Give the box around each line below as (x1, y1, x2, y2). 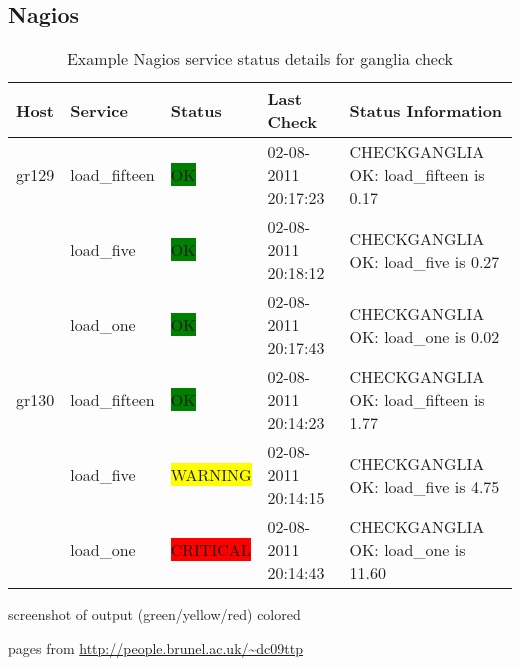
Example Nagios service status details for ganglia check (66, 47, 454, 71)
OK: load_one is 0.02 (349, 324, 500, 348)
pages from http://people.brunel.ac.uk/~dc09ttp (8, 637, 304, 658)
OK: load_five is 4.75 (349, 474, 500, 498)
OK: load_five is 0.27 (349, 249, 500, 273)
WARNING (170, 463, 252, 487)
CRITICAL (170, 538, 251, 562)
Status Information (349, 98, 503, 122)
